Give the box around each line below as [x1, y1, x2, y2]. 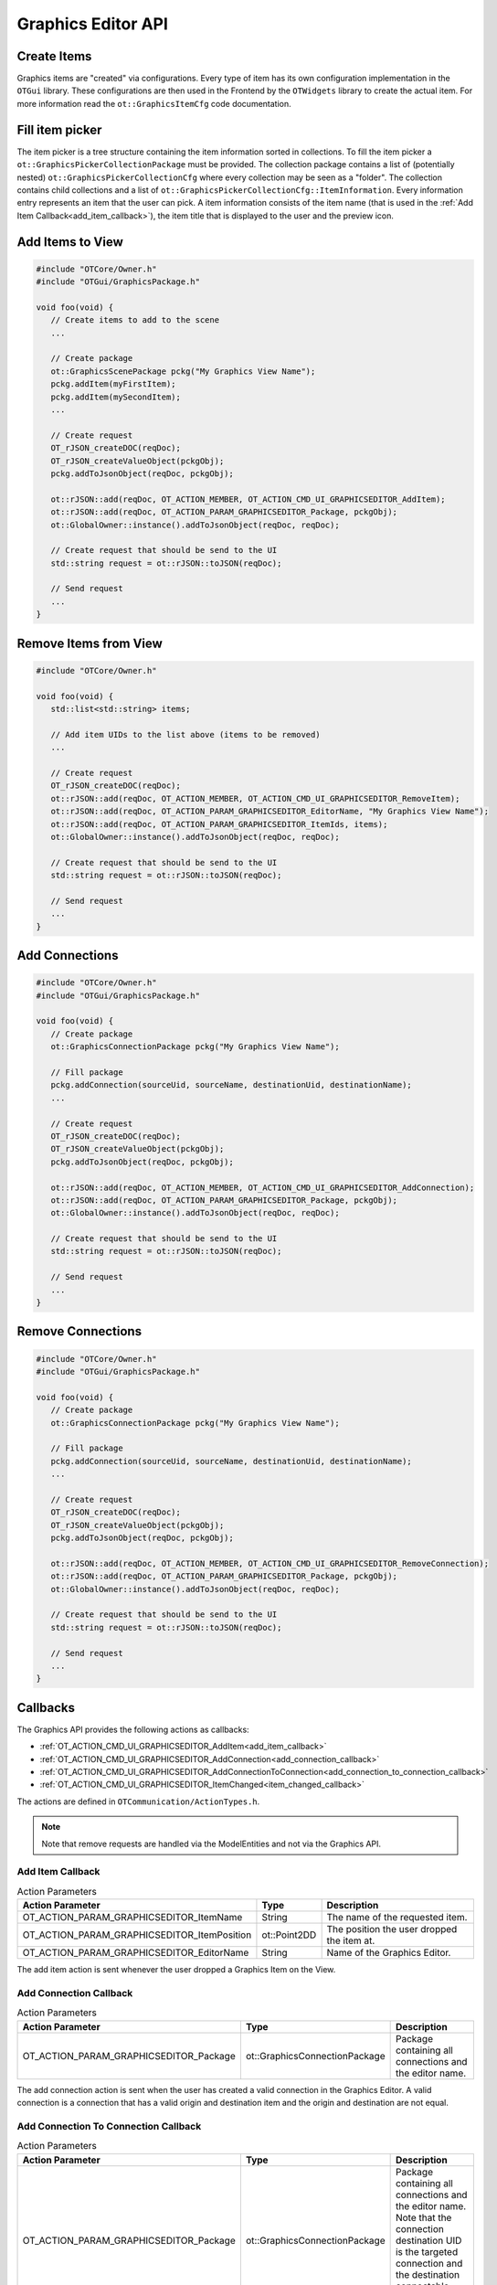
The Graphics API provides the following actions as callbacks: [16, 1724, 250, 1735]
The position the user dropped [326, 1923, 458, 1936]
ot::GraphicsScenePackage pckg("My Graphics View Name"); [50, 366, 316, 377]
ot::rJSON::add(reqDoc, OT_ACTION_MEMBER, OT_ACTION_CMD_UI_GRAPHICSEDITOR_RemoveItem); [50, 793, 460, 803]
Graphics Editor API [16, 14, 169, 34]
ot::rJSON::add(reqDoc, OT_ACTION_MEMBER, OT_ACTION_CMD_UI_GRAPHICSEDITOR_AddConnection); [50, 1182, 475, 1193]
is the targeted [395, 2245, 459, 2258]
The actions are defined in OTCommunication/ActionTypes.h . [16, 1796, 260, 1807]
